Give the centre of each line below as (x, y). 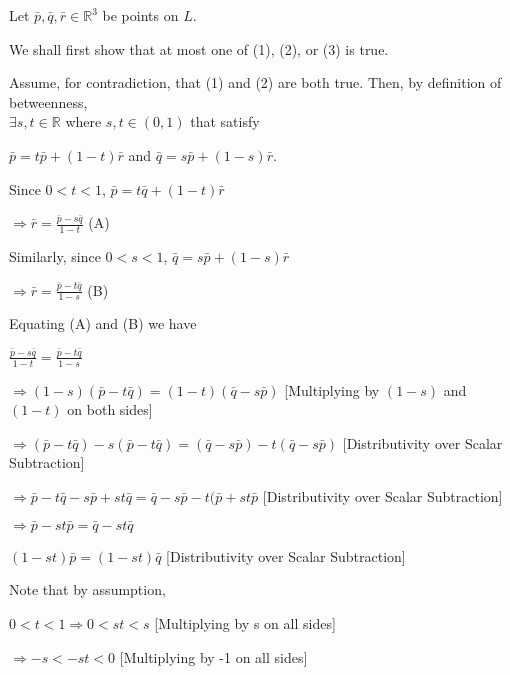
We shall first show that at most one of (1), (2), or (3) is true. (199, 48)
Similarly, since (55, 255)
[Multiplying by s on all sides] (245, 623)
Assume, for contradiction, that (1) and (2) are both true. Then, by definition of (255, 82)
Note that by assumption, (87, 589)
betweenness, (48, 101)
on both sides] (110, 409)
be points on (140, 15)
